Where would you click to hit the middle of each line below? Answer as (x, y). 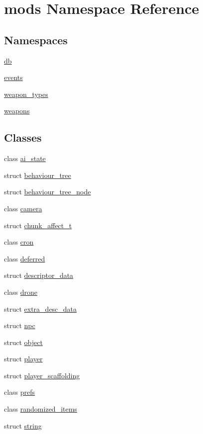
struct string (23, 425)
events (13, 77)
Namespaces (36, 40)
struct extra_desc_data (41, 308)
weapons (17, 111)
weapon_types (26, 94)
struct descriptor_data (39, 275)
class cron (19, 242)
